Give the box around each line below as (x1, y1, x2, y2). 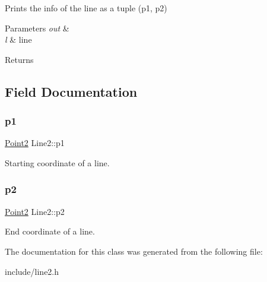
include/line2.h (5, 265, 59, 277)
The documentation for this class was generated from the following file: (5, 245, 263, 257)
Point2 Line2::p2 (5, 205, 65, 217)
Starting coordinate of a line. (5, 156, 110, 169)
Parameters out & (5, 21, 69, 34)
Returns (5, 53, 34, 65)
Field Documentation (5, 82, 138, 100)
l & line (5, 33, 32, 46)
